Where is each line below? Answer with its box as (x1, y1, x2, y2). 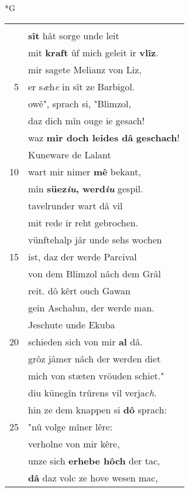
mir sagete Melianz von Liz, (28, 62, 142, 76)
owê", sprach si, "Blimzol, (28, 96, 131, 110)
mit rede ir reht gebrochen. (28, 215, 139, 229)
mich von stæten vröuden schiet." (28, 368, 164, 382)
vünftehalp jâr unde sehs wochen (28, 232, 162, 246)
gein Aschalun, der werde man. (28, 300, 154, 314)
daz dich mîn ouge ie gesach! (28, 113, 145, 127)
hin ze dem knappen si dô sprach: (28, 402, 167, 416)
